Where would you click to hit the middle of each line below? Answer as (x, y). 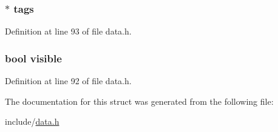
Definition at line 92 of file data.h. (68, 81)
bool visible (33, 58)
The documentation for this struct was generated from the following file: (139, 101)
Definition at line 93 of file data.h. (68, 31)
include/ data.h (32, 121)
